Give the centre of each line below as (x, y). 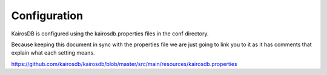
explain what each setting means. (53, 53)
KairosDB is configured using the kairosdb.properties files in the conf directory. (110, 34)
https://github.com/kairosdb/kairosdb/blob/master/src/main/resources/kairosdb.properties (124, 64)
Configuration (47, 16)
